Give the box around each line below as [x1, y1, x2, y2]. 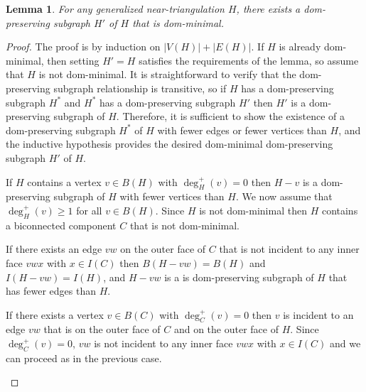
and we [329, 336, 361, 351]
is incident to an [283, 307, 354, 322]
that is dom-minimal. [132, 15, 224, 30]
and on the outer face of [173, 322, 279, 337]
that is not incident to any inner [219, 241, 360, 256]
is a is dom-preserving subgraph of [164, 269, 314, 284]
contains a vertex [27, 174, 102, 189]
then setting [47, 53, 99, 67]
